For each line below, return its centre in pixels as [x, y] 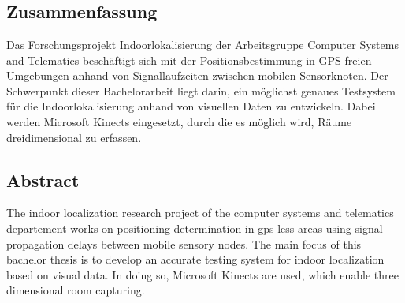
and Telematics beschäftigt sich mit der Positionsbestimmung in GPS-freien [189, 60]
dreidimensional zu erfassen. [74, 137]
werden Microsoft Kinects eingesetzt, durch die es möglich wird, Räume [179, 121]
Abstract [43, 180]
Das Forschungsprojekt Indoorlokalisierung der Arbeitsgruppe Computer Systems [202, 44]
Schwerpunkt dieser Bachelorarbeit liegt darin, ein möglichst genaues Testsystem [201, 90]
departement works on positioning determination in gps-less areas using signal [195, 228]
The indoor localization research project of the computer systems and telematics [200, 213]
